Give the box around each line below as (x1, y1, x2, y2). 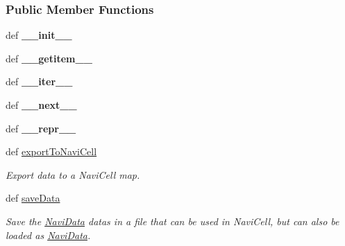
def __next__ (6, 98, 77, 112)
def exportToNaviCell (6, 144, 97, 159)
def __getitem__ (6, 51, 92, 65)
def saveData (6, 191, 60, 205)
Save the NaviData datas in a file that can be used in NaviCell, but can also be (6, 213, 339, 228)
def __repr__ (6, 121, 76, 135)
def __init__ (6, 28, 72, 42)
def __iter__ (6, 74, 73, 89)
